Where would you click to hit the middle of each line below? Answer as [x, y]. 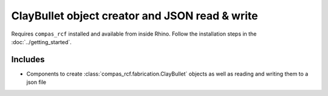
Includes [28, 59]
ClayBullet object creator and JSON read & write [135, 16]
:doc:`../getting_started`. [42, 42]
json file [36, 82]
